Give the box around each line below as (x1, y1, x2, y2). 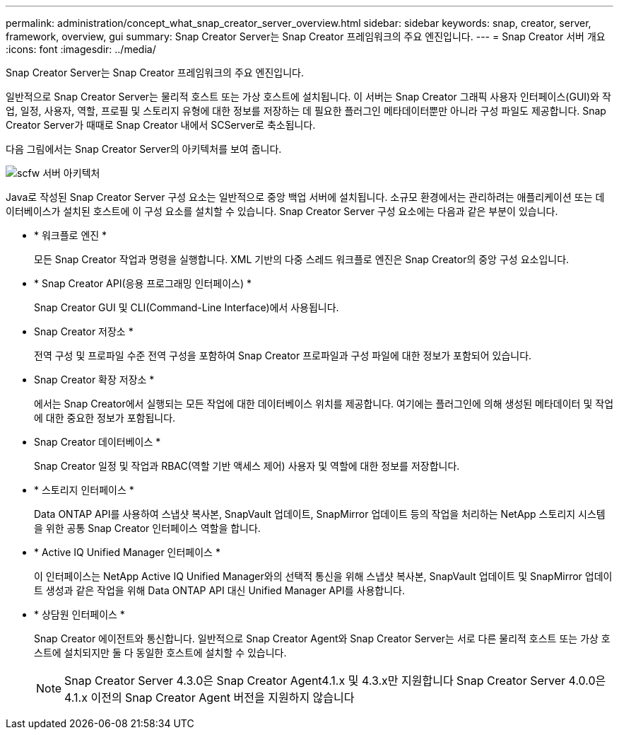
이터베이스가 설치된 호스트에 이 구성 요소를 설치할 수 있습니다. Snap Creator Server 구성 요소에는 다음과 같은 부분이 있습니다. (6, 205, 558, 217)
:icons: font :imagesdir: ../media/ (6, 43, 156, 55)
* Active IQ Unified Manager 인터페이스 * (34, 546, 220, 558)
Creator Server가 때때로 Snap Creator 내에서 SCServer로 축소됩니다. (6, 119, 316, 131)
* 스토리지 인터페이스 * (34, 484, 134, 496)
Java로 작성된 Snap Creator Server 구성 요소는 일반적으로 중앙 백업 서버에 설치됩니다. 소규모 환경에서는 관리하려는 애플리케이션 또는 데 (6, 191, 605, 203)
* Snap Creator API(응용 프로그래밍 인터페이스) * (34, 277, 252, 289)
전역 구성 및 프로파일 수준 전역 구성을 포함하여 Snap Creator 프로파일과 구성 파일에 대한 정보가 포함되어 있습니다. (34, 349, 532, 361)
